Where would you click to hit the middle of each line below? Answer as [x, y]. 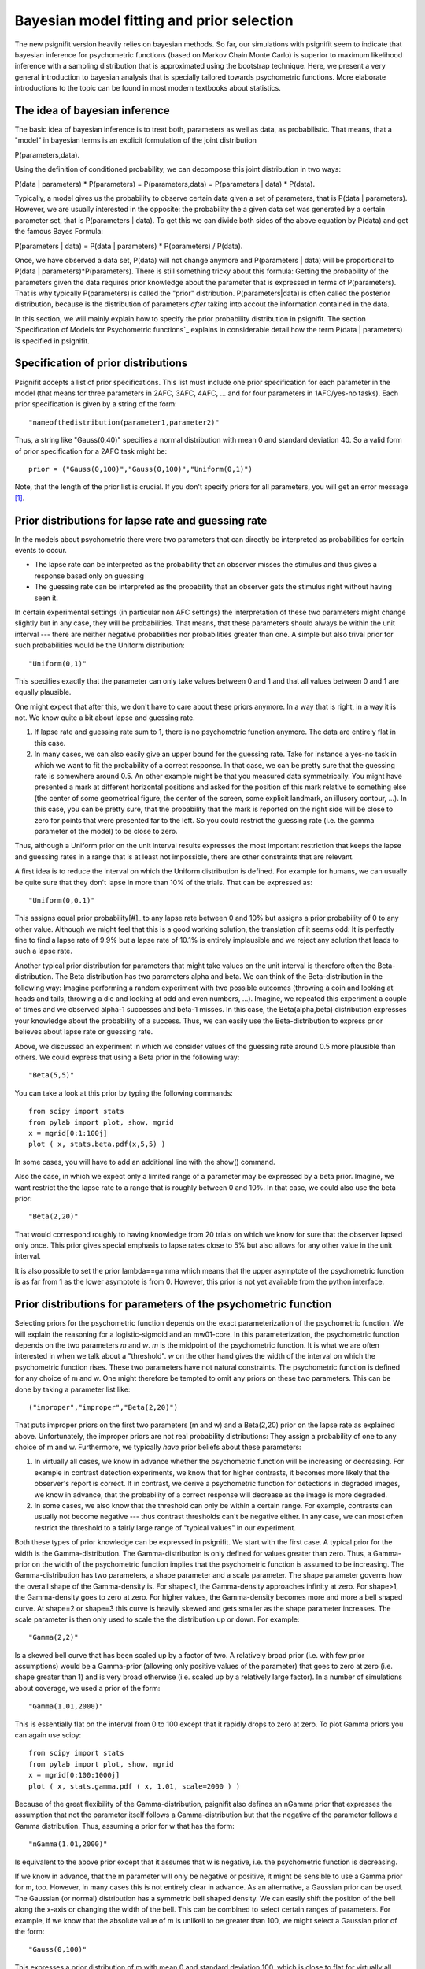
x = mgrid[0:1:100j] [68, 1133]
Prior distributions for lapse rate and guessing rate [141, 520]
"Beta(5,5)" [52, 1075]
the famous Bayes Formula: [59, 232]
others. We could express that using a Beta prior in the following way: [127, 1057]
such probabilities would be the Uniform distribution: [100, 645]
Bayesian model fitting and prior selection [154, 20]
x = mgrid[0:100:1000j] [74, 1775]
